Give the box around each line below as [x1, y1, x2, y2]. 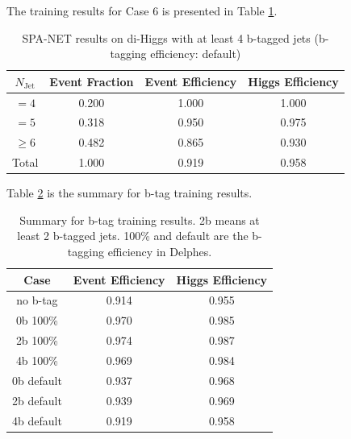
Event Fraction [49, 72, 134, 89]
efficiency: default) [150, 45, 241, 62]
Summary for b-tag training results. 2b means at [19, 211, 260, 228]
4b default [12, 412, 62, 429]
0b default [12, 371, 62, 388]
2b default [12, 391, 62, 408]
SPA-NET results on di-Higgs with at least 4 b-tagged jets [22, 29, 311, 46]
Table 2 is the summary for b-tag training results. [6, 184, 253, 201]
